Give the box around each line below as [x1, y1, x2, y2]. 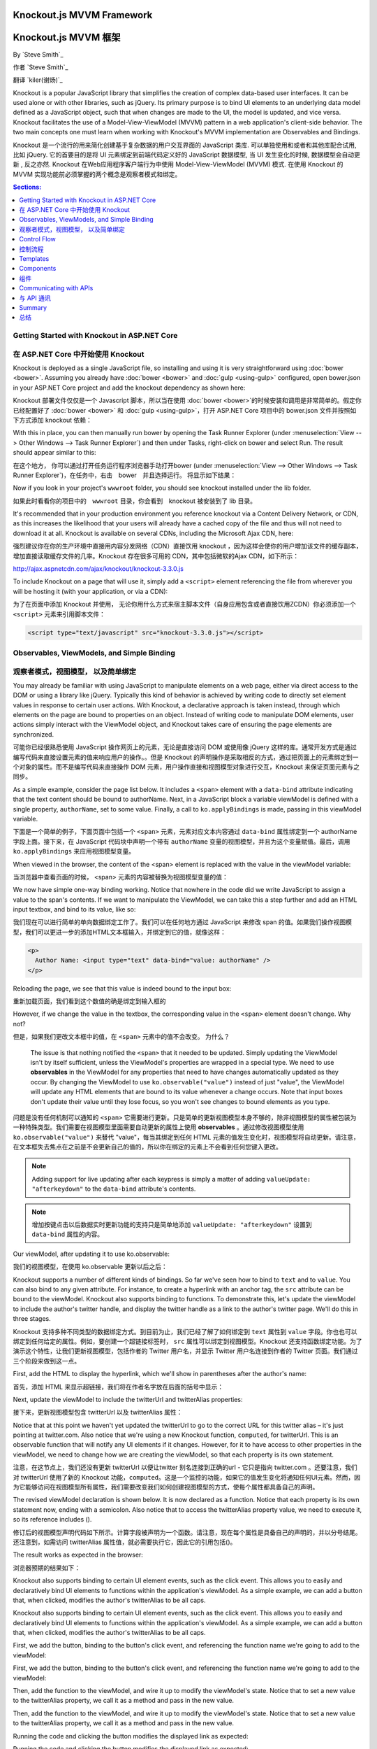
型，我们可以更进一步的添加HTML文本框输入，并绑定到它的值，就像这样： [13, 928, 227, 936]
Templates [19, 254, 50, 262]
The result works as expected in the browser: [13, 1550, 143, 1559]
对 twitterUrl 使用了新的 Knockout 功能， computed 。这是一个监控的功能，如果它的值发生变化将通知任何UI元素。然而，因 [13, 1473, 361, 1481]
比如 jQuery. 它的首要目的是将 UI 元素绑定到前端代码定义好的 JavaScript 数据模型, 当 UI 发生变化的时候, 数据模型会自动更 [13, 150, 361, 159]
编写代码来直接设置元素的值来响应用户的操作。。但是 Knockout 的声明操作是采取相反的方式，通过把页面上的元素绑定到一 [13, 753, 359, 761]
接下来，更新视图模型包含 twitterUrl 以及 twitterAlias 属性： [13, 1408, 183, 1417]
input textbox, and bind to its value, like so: [13, 905, 136, 914]
